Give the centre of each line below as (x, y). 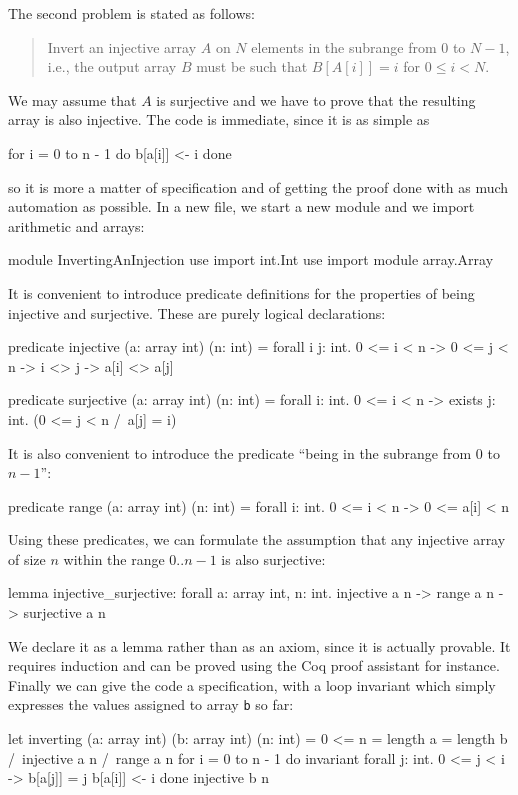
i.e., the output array (112, 66)
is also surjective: (273, 558)
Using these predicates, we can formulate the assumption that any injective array (257, 539)
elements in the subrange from (344, 46)
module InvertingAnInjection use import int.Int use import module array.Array (251, 259)
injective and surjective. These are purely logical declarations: (197, 312)
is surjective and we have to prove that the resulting (316, 99)
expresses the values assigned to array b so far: (151, 704)
